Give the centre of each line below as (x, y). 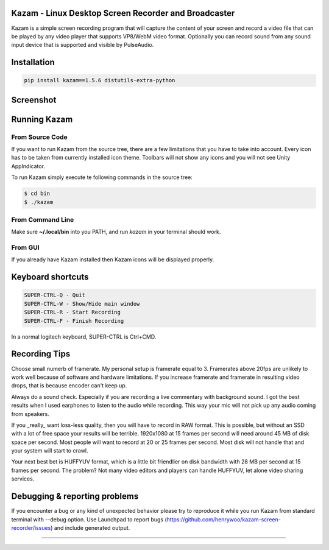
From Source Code (40, 137)
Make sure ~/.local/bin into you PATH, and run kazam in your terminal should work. (116, 232)
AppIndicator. (28, 166)
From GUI (25, 248)
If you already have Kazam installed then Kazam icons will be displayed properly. (113, 259)
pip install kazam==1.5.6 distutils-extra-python (100, 80)
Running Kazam (42, 119)
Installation (33, 62)
